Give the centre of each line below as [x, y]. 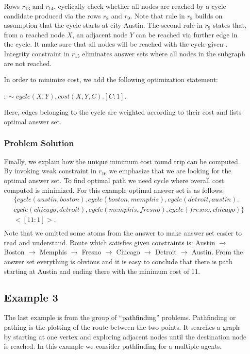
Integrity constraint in [37, 53]
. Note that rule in [158, 15]
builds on [209, 15]
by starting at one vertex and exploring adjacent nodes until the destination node [125, 336]
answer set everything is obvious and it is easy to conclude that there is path [118, 261]
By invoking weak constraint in [50, 171]
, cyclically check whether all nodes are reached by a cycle [140, 6]
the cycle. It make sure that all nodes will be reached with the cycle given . [116, 44]
